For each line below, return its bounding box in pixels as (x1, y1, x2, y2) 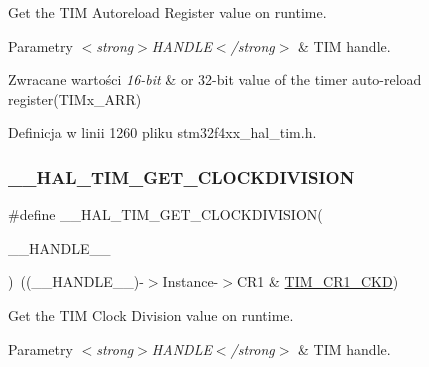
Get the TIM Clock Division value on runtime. (8, 304, 294, 325)
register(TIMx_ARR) (8, 88, 142, 109)
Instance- (162, 271, 219, 292)
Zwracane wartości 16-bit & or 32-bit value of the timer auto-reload (8, 69, 422, 90)
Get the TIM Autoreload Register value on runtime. (8, 2, 327, 22)
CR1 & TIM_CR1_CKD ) (236, 271, 399, 292)
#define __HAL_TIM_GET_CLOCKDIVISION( (8, 204, 323, 225)
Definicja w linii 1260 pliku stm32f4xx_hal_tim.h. (8, 122, 317, 143)
